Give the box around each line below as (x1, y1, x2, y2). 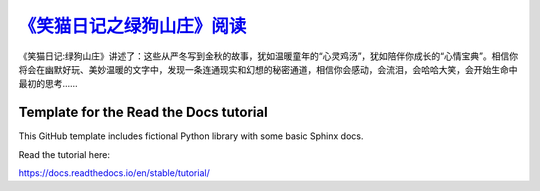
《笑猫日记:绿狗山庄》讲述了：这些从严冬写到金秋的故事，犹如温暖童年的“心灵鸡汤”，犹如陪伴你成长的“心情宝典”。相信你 (18, 50, 519, 62)
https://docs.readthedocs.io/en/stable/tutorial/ (18, 167, 210, 179)
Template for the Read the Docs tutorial (18, 104, 269, 121)
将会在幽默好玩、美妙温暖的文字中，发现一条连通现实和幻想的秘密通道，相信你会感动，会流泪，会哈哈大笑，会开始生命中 (18, 63, 518, 75)
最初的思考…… (18, 78, 79, 90)
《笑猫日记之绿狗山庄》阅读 (18, 15, 247, 37)
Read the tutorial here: (18, 148, 110, 160)
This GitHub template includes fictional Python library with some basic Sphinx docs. (18, 130, 364, 142)
